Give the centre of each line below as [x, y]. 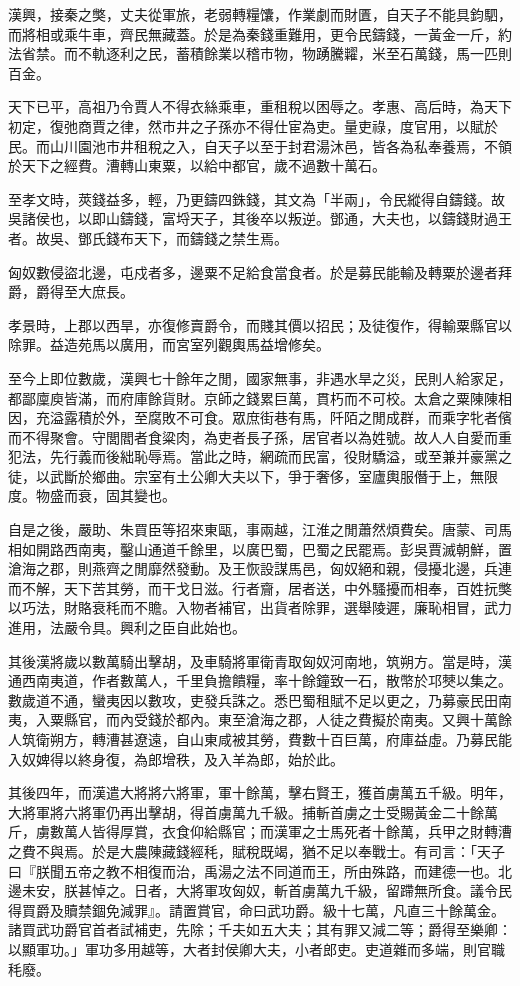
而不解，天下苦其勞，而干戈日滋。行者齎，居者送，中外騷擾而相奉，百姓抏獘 [260, 587]
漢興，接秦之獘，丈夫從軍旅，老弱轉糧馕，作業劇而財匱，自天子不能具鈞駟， [260, 14]
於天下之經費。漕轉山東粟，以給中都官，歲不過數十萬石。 [197, 165]
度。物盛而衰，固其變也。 [92, 495]
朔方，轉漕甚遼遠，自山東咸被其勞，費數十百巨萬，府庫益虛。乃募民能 [280, 739]
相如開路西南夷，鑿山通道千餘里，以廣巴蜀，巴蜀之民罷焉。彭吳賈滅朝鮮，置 [260, 548]
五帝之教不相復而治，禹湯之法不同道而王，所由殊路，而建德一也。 [280, 870]
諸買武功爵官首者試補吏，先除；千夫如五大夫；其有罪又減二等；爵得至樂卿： [260, 929]
